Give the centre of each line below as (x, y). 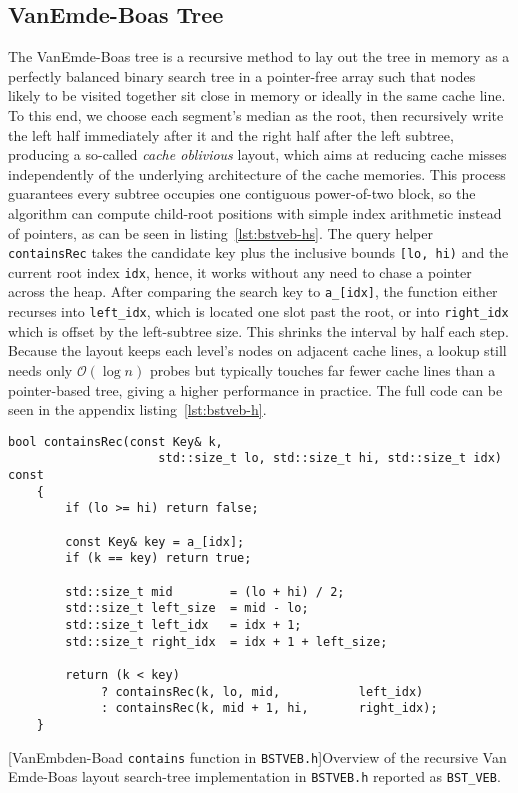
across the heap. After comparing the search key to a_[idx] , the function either (253, 291)
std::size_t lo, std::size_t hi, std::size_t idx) (330, 458)
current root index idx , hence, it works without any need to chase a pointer (240, 271)
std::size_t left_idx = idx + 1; (183, 624)
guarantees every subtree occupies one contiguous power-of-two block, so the (242, 193)
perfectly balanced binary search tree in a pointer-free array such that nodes (242, 75)
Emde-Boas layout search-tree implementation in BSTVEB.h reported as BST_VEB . (254, 776)
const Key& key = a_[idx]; (155, 541)
